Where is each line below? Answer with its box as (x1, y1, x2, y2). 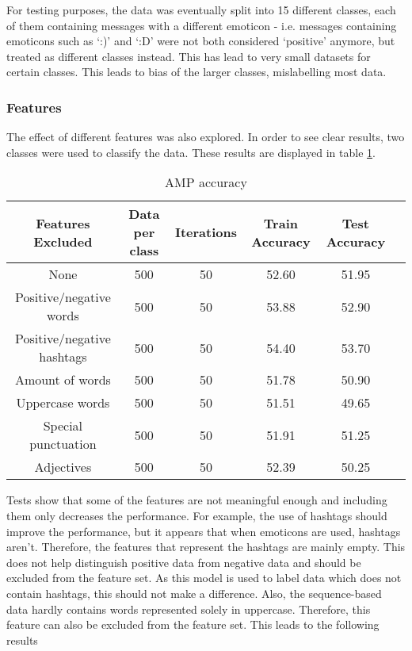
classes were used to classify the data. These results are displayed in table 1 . (6, 144, 376, 160)
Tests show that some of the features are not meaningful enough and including (6, 492, 387, 508)
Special (43, 416, 83, 435)
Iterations (174, 223, 237, 242)
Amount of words (14, 370, 111, 389)
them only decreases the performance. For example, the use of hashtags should (6, 507, 387, 523)
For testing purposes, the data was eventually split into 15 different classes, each (6, 2, 396, 17)
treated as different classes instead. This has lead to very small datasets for (6, 48, 371, 64)
